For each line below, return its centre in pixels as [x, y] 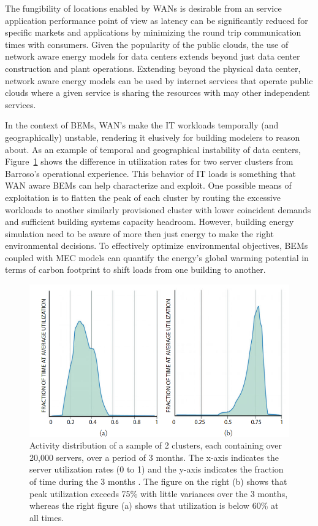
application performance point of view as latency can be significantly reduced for [157, 20]
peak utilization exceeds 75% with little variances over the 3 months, [159, 493]
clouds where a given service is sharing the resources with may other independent [158, 92]
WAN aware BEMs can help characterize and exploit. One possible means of [148, 185]
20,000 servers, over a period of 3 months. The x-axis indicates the [154, 457]
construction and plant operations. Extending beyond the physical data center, [153, 68]
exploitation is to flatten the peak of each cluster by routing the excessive [143, 197]
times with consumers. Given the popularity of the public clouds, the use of [147, 44]
